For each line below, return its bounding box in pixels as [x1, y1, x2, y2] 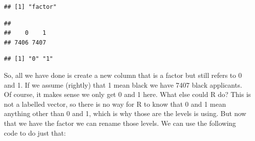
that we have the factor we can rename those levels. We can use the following [4, 117, 236, 128]
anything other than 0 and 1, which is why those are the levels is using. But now [4, 108, 247, 118]
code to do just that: [4, 127, 66, 138]
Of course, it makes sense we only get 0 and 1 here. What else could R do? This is [4, 89, 251, 99]
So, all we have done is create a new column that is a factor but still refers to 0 [4, 70, 242, 80]
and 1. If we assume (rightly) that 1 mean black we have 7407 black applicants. [4, 79, 242, 90]
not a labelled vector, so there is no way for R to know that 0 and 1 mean [4, 98, 226, 109]
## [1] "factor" [4, 3, 57, 10]
